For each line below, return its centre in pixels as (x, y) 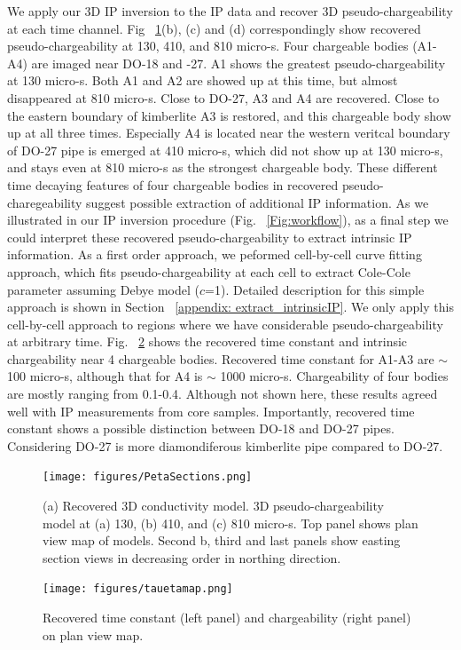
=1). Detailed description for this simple (315, 289)
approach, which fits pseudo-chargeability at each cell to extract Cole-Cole (209, 271)
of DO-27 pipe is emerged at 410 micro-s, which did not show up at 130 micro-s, (225, 150)
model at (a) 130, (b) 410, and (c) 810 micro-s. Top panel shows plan (230, 523)
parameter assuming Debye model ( (104, 289)
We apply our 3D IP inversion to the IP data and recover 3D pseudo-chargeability (230, 11)
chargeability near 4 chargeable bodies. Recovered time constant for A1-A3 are (221, 358)
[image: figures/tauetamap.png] (138, 589)
